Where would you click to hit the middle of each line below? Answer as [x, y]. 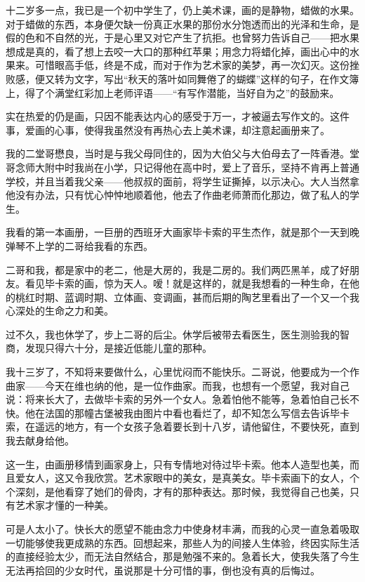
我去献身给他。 [40, 441]
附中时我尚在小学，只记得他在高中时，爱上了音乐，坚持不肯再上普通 [202, 167]
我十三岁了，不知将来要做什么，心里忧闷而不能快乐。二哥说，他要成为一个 [178, 372]
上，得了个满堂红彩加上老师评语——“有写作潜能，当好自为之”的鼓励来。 [173, 92]
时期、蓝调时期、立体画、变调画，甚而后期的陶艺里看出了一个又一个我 [197, 297]
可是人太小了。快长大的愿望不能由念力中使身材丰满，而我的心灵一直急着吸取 [182, 529]
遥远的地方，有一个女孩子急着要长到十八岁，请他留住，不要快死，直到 [197, 426]
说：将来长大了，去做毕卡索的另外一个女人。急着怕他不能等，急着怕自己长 [178, 399]
